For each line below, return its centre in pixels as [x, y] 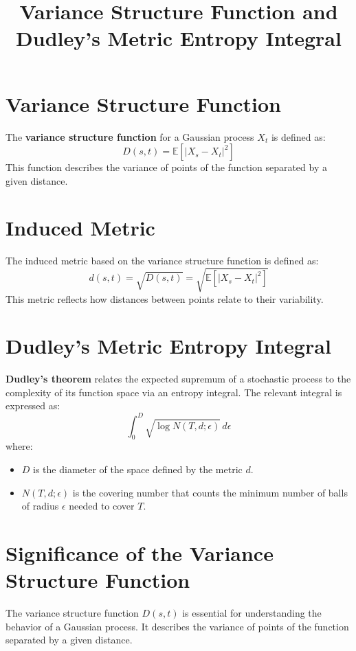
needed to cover [102, 506]
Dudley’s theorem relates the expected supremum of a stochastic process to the [178, 379]
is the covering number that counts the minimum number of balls [210, 492]
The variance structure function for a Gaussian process [130, 136]
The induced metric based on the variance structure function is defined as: [162, 261]
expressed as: [33, 406]
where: [19, 446]
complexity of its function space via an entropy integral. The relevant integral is [174, 392]
